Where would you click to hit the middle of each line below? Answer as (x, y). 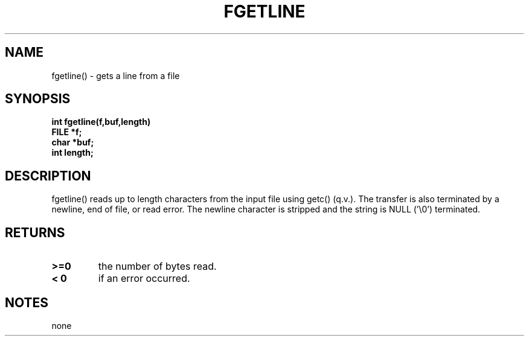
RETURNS (35, 232)
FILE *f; (67, 132)
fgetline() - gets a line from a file (116, 75)
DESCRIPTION (48, 176)
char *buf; (73, 142)
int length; (72, 153)
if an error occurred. (144, 279)
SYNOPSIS (38, 99)
